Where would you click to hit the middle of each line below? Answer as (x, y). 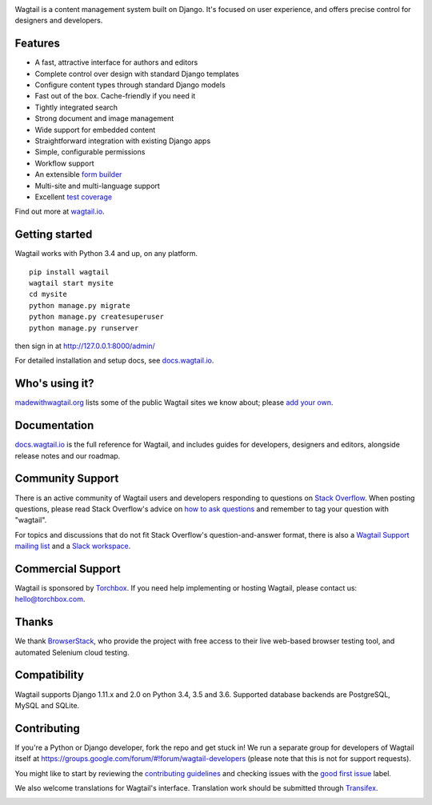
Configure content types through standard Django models (130, 85)
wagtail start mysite (71, 283)
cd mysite (48, 294)
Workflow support (65, 163)
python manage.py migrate (80, 305)
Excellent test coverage (73, 197)
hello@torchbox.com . (50, 599)
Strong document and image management (104, 118)
